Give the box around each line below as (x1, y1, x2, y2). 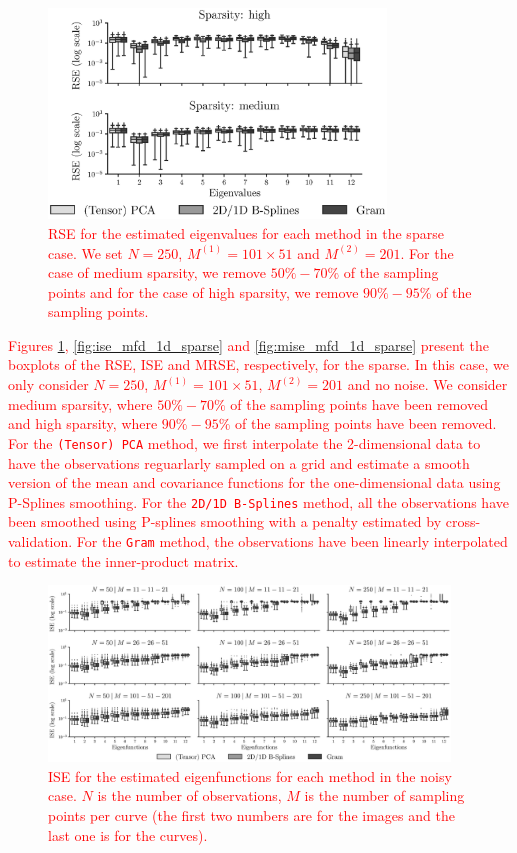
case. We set (48, 242, 123, 263)
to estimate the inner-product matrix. (8, 550, 239, 571)
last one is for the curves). (48, 824, 208, 845)
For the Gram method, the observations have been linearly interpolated (76, 530, 508, 551)
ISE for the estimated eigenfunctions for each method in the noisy (48, 765, 452, 786)
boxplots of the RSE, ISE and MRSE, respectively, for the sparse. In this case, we (8, 354, 509, 375)
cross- (445, 511, 481, 532)
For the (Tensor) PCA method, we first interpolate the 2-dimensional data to (8, 432, 481, 453)
